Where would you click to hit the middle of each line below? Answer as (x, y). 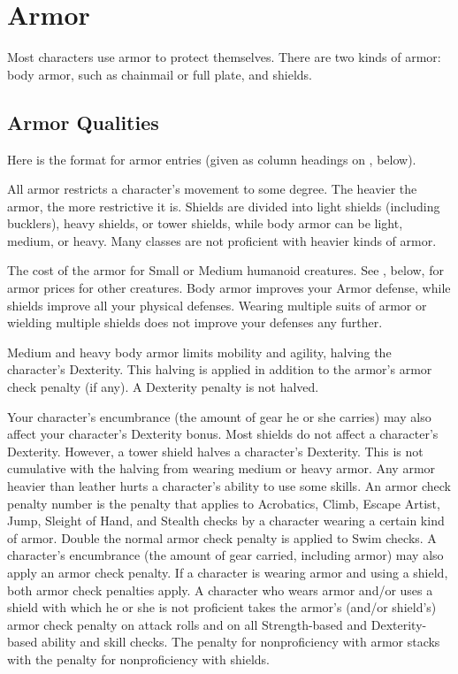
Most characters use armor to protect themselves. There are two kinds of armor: (224, 57)
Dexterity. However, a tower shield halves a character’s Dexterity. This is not (215, 451)
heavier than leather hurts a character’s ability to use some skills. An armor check (229, 486)
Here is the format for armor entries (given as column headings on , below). (212, 159)
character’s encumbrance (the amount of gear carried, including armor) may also (225, 555)
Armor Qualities (83, 122)
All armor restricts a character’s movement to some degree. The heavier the (212, 189)
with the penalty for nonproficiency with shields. (138, 659)
